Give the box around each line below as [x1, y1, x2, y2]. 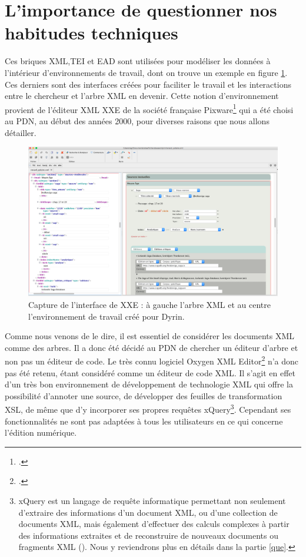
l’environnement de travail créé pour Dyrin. [28, 310, 185, 322]
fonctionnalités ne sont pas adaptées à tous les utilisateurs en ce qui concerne [5, 415, 283, 427]
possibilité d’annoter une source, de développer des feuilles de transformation [5, 389, 282, 402]
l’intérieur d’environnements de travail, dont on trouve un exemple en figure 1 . [5, 66, 288, 78]
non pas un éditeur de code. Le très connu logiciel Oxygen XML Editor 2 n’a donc [5, 353, 299, 367]
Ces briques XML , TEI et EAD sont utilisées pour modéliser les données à [5, 55, 271, 67]
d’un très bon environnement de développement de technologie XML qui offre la [5, 378, 294, 390]
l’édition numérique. [5, 426, 77, 439]
